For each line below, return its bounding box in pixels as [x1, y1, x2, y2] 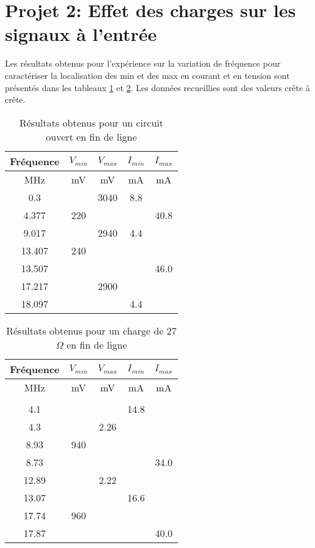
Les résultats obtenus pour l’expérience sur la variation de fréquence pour [5, 57, 281, 70]
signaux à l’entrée [5, 21, 157, 46]
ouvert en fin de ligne [46, 129, 137, 144]
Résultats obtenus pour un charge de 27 [6, 323, 177, 338]
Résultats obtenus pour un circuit [19, 115, 163, 130]
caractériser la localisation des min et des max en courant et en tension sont [5, 68, 290, 81]
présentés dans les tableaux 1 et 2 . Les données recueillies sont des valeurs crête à [5, 81, 310, 94]
